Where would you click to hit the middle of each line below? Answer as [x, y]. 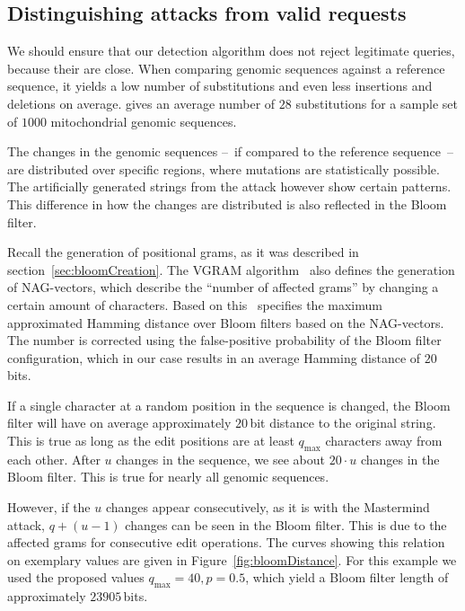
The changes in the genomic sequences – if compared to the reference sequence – [230, 151]
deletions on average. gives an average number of [141, 103]
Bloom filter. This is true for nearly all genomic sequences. [168, 477]
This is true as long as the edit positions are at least [151, 441]
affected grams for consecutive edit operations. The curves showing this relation [226, 542]
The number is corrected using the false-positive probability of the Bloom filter [224, 340]
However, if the [49, 507]
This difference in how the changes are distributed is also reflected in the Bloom [227, 204]
